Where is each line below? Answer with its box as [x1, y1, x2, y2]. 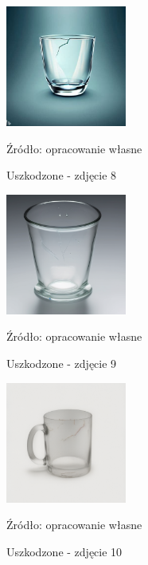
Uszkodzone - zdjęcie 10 [6, 543, 123, 559]
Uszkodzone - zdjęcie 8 [6, 167, 117, 184]
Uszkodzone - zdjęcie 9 [6, 354, 117, 371]
